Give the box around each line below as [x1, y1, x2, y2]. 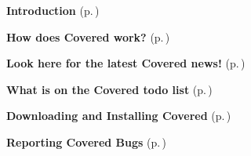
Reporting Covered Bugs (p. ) [6, 133, 166, 150]
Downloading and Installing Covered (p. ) [6, 107, 231, 124]
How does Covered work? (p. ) [6, 28, 170, 45]
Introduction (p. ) [6, 2, 100, 18]
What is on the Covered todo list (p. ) [6, 81, 213, 97]
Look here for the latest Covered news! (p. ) [6, 55, 246, 71]
